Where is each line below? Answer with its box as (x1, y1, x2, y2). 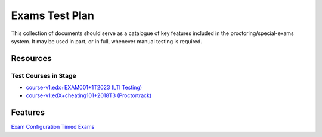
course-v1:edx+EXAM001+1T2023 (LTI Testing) (26, 84, 143, 91)
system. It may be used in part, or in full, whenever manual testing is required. (11, 37, 202, 44)
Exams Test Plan (11, 9, 95, 22)
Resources (11, 53, 52, 63)
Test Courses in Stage (11, 71, 77, 79)
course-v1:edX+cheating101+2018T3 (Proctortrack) (26, 92, 152, 99)
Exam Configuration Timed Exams (11, 123, 95, 130)
